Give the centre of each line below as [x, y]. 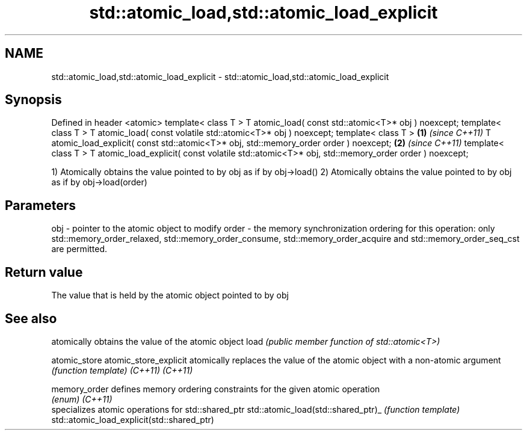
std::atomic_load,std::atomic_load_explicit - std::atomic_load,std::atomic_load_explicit [220, 76]
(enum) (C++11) [82, 399]
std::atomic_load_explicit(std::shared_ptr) [133, 419]
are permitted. [79, 249]
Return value [44, 272]
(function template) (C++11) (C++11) [122, 370]
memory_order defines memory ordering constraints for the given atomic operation [216, 389]
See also [31, 318]
